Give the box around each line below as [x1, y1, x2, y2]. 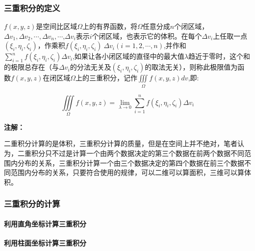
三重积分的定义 [4, 1, 60, 14]
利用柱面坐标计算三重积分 [4, 238, 86, 248]
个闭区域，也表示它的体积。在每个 [92, 30, 202, 41]
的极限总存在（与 [4, 62, 59, 72]
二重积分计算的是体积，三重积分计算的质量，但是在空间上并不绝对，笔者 [4, 138, 237, 149]
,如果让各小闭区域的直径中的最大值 [72, 51, 184, 61]
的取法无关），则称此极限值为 [145, 62, 238, 72]
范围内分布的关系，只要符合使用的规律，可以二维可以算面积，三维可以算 [10, 167, 244, 177]
